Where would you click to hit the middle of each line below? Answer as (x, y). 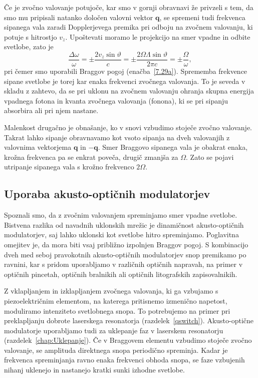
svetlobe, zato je (29, 46)
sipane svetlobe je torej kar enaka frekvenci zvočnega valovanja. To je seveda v (125, 81)
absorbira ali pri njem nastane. (51, 110)
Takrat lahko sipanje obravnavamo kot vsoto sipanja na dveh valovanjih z (117, 137)
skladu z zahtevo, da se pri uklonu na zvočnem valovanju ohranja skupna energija (129, 91)
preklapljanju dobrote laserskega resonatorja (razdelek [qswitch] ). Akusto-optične (129, 320)
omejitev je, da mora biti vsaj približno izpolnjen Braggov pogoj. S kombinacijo (126, 244)
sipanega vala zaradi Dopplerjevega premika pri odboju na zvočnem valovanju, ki (128, 27)
